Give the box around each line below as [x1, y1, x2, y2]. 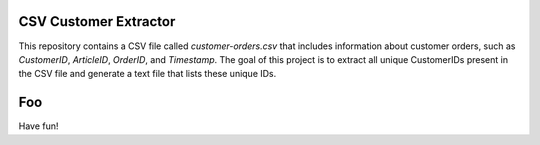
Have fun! [18, 120, 59, 132]
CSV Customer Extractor [18, 13, 176, 30]
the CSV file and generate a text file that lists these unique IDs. [18, 68, 277, 80]
